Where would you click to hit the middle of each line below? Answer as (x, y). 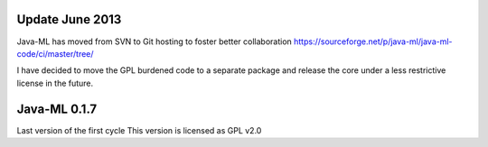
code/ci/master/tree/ (55, 53)
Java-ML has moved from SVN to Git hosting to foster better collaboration (155, 41)
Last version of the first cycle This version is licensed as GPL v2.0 (139, 130)
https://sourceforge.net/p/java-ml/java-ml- (373, 41)
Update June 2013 (69, 19)
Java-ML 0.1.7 (57, 109)
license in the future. (55, 83)
